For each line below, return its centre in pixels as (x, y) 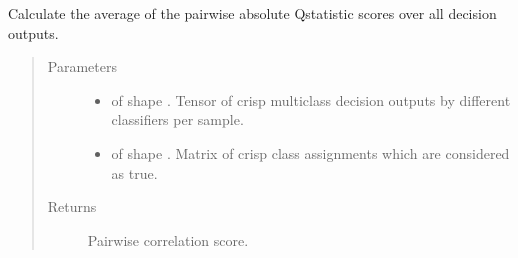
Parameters (82, 66)
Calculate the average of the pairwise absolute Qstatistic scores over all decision (252, 13)
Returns (72, 206)
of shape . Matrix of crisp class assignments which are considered (310, 152)
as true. (134, 172)
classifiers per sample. (177, 119)
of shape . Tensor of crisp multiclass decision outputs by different (311, 99)
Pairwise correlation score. (168, 239)
